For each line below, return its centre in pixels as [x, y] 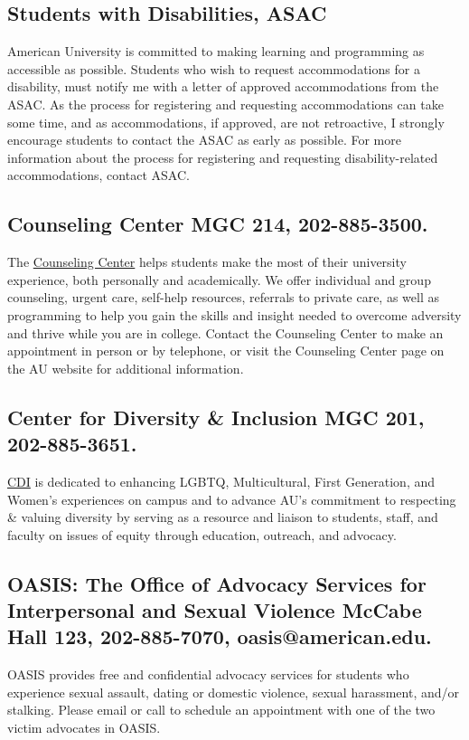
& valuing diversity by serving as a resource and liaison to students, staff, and [223, 517]
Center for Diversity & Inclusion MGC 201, [216, 417]
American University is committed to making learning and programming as [216, 51]
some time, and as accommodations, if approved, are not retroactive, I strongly [226, 122]
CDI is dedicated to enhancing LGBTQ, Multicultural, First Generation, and [221, 481]
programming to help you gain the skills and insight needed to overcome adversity [234, 314]
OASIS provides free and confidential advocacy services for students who [208, 674]
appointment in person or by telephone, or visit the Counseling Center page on [226, 351]
